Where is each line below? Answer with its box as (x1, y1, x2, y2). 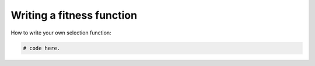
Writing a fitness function (10, 9, 137, 22)
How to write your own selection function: (10, 29, 111, 36)
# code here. (23, 44, 61, 51)
